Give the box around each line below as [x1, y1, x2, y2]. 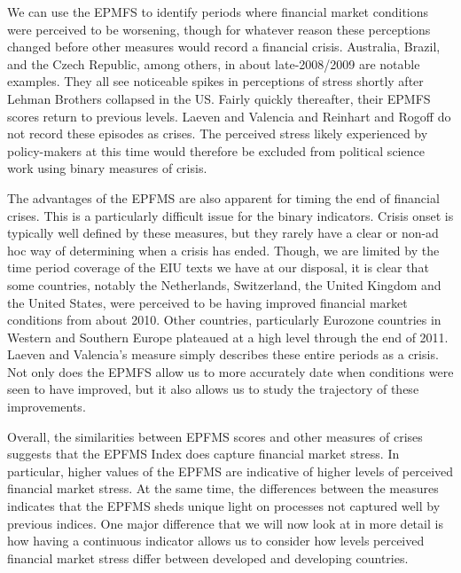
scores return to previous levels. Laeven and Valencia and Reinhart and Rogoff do [7, 106, 451, 125]
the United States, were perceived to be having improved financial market [7, 293, 408, 311]
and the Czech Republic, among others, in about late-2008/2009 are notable [7, 54, 420, 73]
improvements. [7, 397, 86, 416]
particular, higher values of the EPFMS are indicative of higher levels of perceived [7, 461, 454, 480]
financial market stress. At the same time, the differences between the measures [7, 479, 439, 498]
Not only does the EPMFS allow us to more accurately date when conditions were [7, 362, 454, 381]
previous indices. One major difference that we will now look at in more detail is [7, 514, 443, 532]
